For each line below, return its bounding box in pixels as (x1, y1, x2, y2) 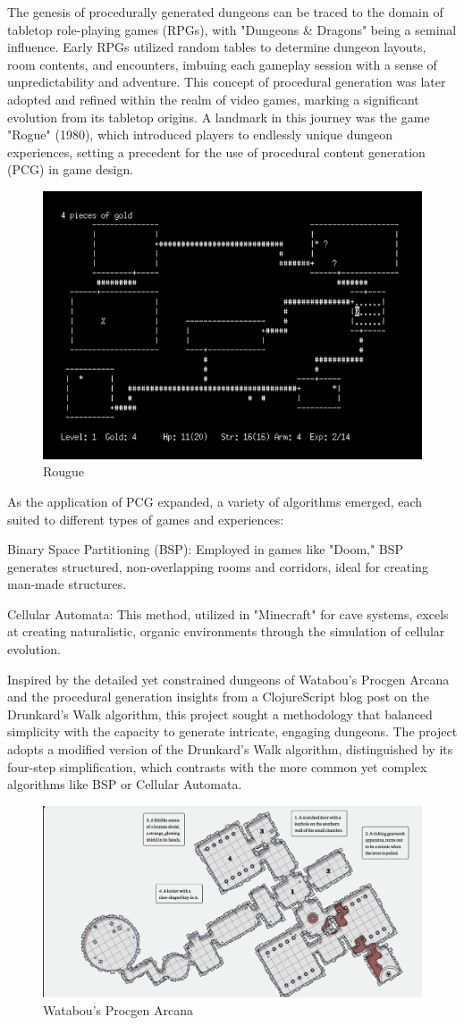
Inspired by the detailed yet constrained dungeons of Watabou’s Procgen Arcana (7, 669, 450, 688)
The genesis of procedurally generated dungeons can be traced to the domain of (7, 3, 443, 21)
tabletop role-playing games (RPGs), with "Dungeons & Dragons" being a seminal (7, 20, 457, 38)
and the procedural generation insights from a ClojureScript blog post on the (7, 687, 429, 706)
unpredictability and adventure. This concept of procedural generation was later (7, 72, 446, 91)
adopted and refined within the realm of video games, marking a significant (7, 89, 419, 108)
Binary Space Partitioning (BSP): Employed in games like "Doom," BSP (7, 540, 404, 559)
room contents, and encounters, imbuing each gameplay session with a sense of (7, 55, 437, 73)
